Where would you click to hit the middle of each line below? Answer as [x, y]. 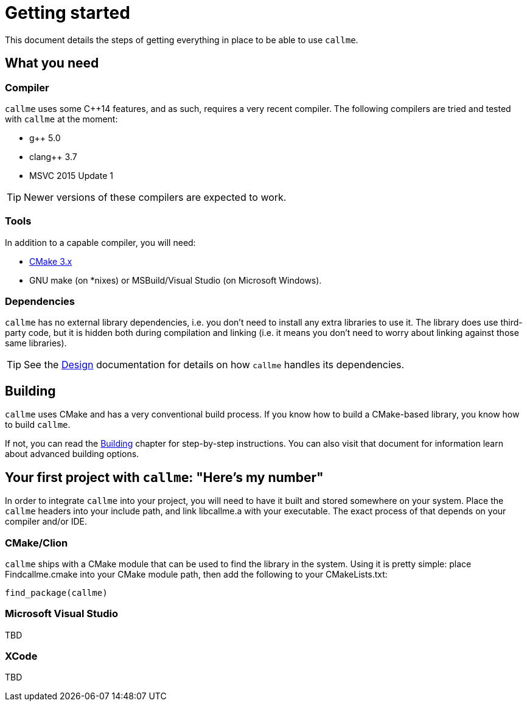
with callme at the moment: [61, 119]
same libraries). [36, 343]
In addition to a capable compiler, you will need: [100, 242]
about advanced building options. [72, 454]
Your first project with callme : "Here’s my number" [164, 477]
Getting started [68, 13]
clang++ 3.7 [53, 156]
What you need [52, 63]
